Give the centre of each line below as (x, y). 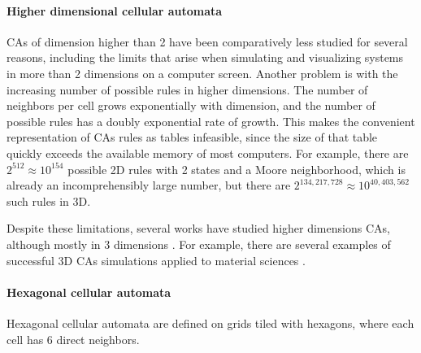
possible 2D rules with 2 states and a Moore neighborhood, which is (237, 169)
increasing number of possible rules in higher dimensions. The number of (187, 89)
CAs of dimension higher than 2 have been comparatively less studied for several (207, 41)
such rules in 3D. (49, 200)
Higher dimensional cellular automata (115, 10)
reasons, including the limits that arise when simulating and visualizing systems (205, 57)
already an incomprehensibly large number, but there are (149, 185)
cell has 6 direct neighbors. (73, 339)
